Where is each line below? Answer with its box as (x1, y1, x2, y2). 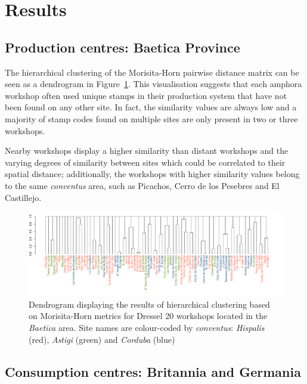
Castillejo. (5, 191, 42, 203)
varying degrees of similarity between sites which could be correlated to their (5, 156, 286, 168)
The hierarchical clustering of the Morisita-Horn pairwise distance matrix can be (5, 66, 299, 78)
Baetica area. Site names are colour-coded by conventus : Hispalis (29, 321, 265, 334)
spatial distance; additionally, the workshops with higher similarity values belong (5, 168, 300, 180)
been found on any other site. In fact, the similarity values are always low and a (5, 101, 297, 113)
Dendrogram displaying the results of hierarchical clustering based (29, 298, 270, 310)
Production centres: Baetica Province (5, 38, 240, 56)
